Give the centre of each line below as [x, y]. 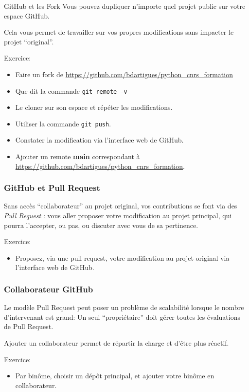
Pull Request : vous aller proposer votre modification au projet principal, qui [118, 216]
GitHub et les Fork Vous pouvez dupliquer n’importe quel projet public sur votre [125, 6]
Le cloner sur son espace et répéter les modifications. [94, 107]
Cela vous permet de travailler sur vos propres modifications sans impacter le [119, 32]
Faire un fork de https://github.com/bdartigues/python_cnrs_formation [124, 74]
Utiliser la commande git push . [63, 123]
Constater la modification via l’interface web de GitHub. [99, 140]
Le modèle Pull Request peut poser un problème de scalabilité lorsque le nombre [124, 307]
